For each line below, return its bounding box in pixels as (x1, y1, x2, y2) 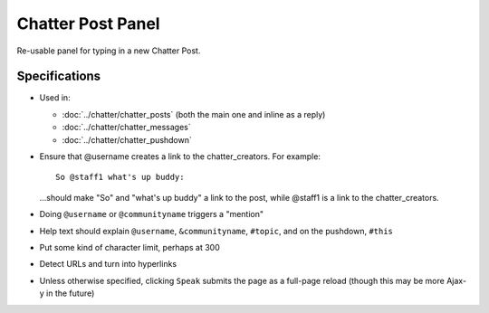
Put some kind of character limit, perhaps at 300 (39, 242, 221, 252)
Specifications (16, 69, 101, 84)
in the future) (45, 288, 95, 299)
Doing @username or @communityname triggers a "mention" (39, 209, 264, 220)
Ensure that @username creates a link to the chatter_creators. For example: (39, 151, 321, 162)
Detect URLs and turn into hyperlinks (39, 259, 177, 270)
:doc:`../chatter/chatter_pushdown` (62, 134, 192, 145)
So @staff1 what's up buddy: (55, 172, 185, 183)
